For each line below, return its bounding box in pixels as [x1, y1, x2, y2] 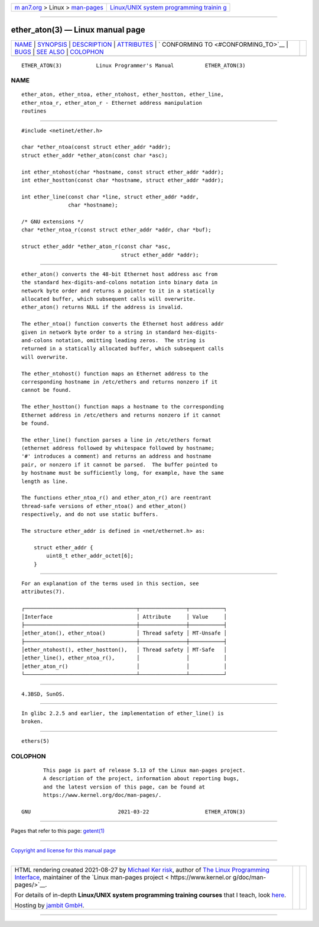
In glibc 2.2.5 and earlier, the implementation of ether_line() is [21, 710, 224, 717]
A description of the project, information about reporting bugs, [43, 775, 240, 782]
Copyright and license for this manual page [11, 846, 116, 854]
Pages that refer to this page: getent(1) [11, 828, 105, 835]
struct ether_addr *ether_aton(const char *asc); [21, 152, 168, 159]
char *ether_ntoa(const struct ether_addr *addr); [21, 144, 171, 150]
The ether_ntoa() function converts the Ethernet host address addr [21, 320, 224, 327]
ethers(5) [21, 738, 50, 744]
